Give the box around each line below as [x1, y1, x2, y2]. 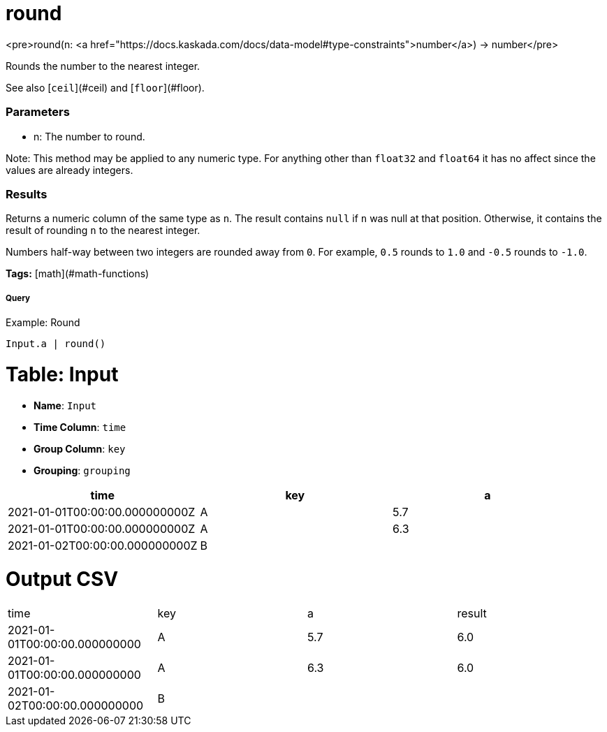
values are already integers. [6, 163, 133, 176]
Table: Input [6, 362, 119, 386]
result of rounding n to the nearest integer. [6, 224, 200, 237]
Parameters [6, 105, 70, 119]
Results [6, 186, 47, 201]
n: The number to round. [34, 130, 145, 142]
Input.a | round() [6, 338, 106, 350]
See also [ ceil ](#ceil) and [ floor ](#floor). [6, 81, 205, 94]
